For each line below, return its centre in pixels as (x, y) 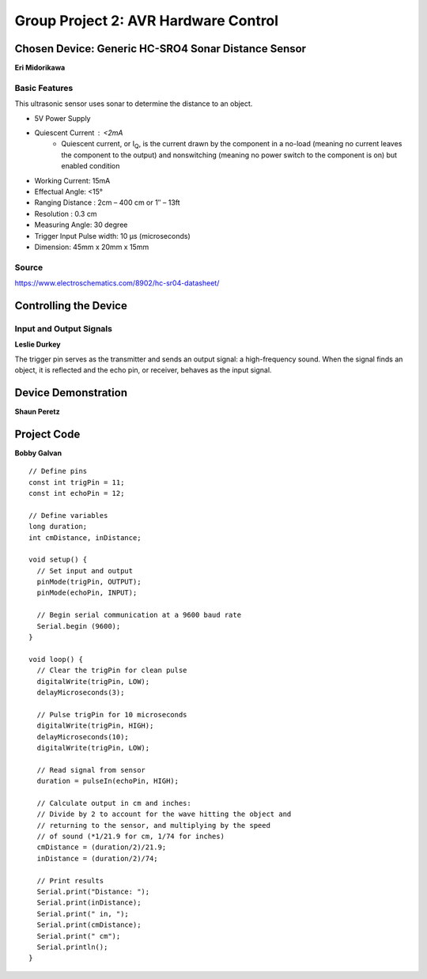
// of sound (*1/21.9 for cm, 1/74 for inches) (131, 837)
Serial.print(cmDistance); (89, 925)
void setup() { (58, 560)
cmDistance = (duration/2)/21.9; (102, 847)
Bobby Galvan (38, 453)
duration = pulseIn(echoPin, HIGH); (108, 781)
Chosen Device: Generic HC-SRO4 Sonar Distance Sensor (161, 49)
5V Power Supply (62, 118)
